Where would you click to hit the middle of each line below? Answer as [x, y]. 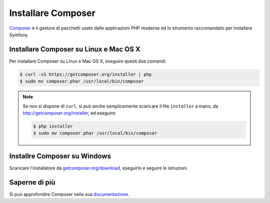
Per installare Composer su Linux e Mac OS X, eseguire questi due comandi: [88, 61]
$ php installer [53, 126]
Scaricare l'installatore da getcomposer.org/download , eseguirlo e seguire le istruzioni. [99, 168]
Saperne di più [32, 182]
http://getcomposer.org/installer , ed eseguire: [69, 113]
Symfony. [19, 34]
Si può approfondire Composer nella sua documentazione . [69, 194]
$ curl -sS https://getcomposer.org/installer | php [86, 74]
